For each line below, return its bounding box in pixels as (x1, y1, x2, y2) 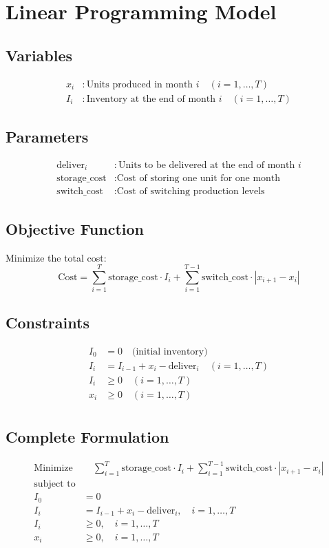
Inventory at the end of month (86, 94, 216, 104)
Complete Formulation (6, 426, 169, 447)
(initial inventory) (131, 346, 208, 357)
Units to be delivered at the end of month (118, 160, 295, 170)
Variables (6, 44, 73, 65)
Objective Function (6, 218, 145, 239)
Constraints (6, 311, 89, 333)
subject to (34, 479, 76, 489)
